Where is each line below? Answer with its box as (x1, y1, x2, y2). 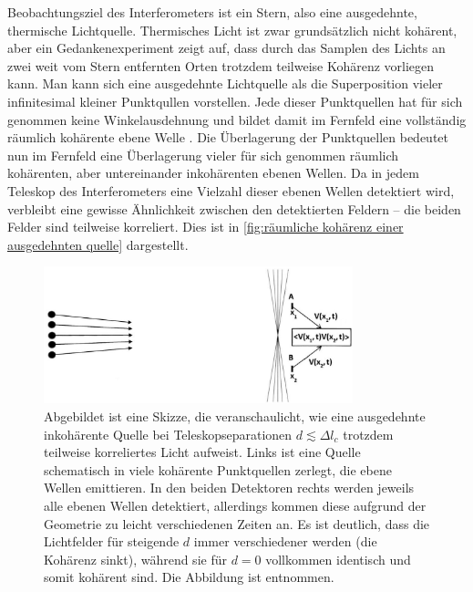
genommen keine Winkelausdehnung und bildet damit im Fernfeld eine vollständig (7, 109, 467, 129)
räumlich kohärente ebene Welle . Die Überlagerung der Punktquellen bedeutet (7, 128, 449, 147)
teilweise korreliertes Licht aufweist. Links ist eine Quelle (44, 442, 361, 462)
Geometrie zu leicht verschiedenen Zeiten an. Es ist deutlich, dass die (44, 514, 430, 533)
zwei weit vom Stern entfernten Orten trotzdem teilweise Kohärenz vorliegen (7, 56, 435, 75)
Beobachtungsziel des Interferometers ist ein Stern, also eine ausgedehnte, (7, 3, 417, 21)
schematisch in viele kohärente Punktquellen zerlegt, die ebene (44, 460, 392, 479)
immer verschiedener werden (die (193, 532, 377, 551)
